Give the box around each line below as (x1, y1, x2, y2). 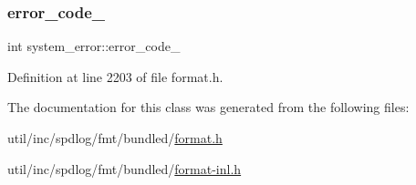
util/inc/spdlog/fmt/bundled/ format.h (7, 128, 223, 147)
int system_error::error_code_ (7, 36, 181, 56)
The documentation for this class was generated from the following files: (7, 98, 410, 117)
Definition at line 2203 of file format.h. (7, 67, 224, 86)
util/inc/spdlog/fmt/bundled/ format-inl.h (7, 159, 242, 178)
